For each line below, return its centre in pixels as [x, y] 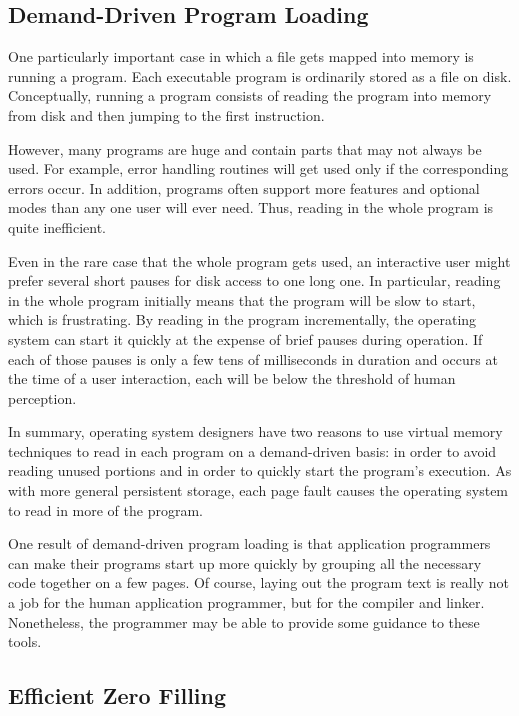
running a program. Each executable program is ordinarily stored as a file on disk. [260, 75]
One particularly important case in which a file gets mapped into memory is [241, 56]
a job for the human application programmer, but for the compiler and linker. [246, 602]
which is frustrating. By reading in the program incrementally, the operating [242, 319]
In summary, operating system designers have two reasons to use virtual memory [255, 431]
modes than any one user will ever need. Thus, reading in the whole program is [251, 207]
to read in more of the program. [105, 509]
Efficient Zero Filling [117, 695]
